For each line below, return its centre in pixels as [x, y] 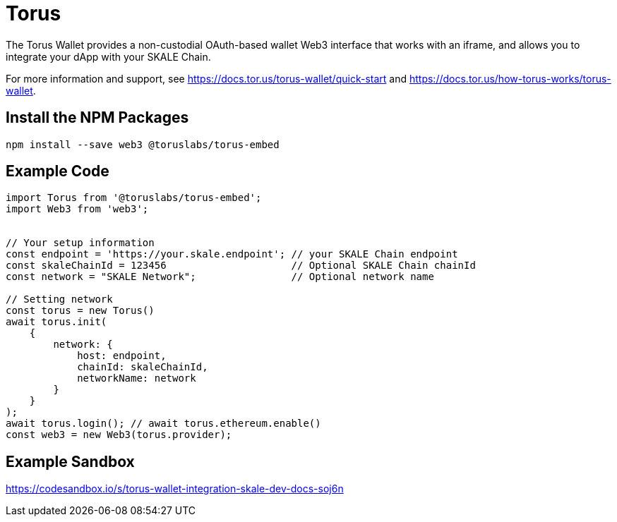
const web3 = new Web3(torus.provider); [119, 435]
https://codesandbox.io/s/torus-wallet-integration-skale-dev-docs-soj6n [175, 489]
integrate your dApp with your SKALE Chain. [108, 56]
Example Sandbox [70, 461]
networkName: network [137, 378]
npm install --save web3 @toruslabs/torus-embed [143, 144]
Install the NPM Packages [97, 118]
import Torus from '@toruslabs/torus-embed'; [134, 198]
